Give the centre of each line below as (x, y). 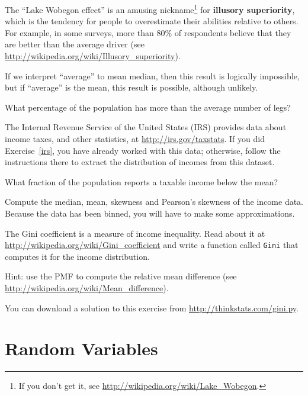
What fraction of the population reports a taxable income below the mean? (142, 181)
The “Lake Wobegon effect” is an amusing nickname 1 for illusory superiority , (150, 9)
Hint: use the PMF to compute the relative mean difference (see (121, 276)
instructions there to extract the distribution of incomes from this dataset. (140, 162)
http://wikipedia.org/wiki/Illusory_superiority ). (93, 56)
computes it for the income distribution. (77, 256)
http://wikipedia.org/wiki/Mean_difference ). (87, 288)
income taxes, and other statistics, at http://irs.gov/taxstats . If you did (135, 139)
